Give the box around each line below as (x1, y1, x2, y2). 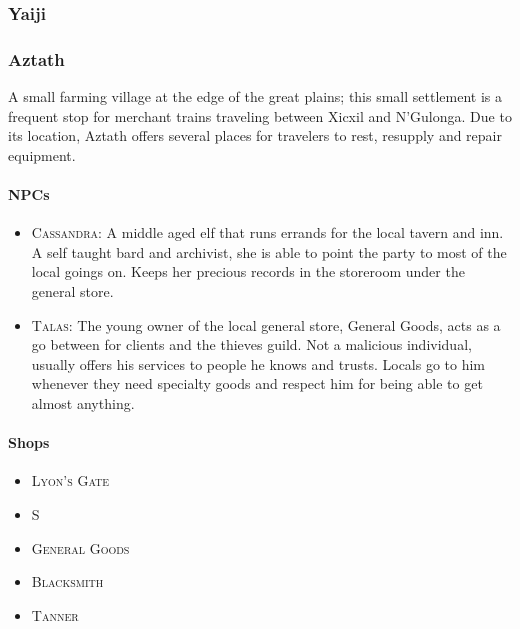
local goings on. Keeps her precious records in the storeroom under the (31, 261, 465, 282)
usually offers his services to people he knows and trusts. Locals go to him (31, 353, 486, 374)
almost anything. (31, 392, 135, 413)
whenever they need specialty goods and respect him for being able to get (31, 373, 483, 394)
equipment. (8, 144, 76, 165)
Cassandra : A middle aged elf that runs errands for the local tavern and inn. (31, 222, 504, 243)
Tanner (31, 604, 79, 625)
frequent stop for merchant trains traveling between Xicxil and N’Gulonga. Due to (8, 105, 512, 126)
